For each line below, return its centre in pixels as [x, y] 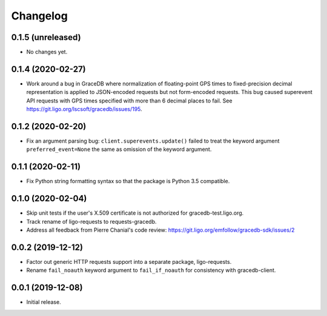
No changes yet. [47, 52]
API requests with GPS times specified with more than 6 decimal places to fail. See [129, 101]
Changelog [39, 16]
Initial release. [44, 302]
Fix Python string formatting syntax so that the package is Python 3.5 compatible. [128, 181]
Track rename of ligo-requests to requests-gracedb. [91, 221]
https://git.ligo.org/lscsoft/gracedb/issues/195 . [84, 109]
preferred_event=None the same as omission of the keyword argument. [119, 149]
